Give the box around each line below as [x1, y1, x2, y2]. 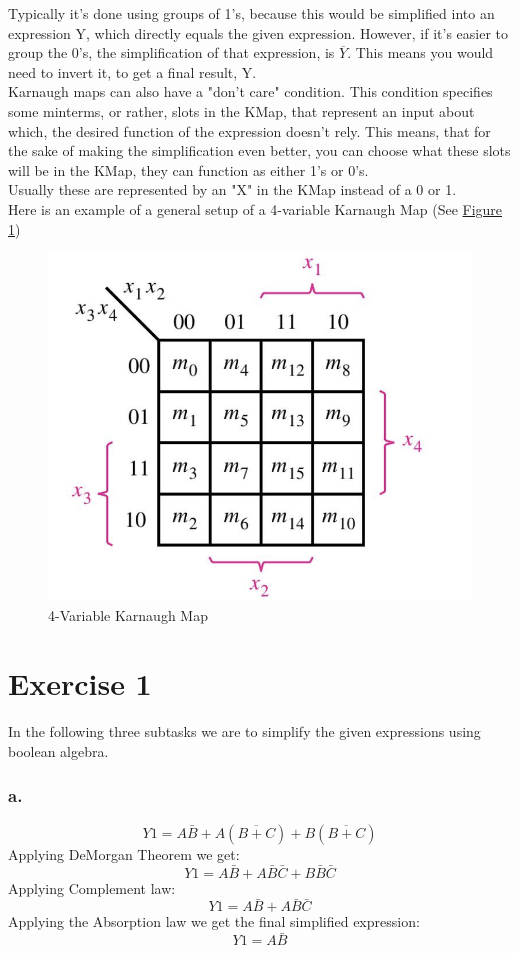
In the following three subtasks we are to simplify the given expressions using [8, 721, 481, 742]
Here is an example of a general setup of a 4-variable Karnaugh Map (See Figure [8, 198, 503, 219]
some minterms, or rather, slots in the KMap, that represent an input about [8, 100, 475, 121]
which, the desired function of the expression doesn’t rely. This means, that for [8, 120, 491, 141]
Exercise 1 [8, 663, 152, 704]
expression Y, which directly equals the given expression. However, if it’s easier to [8, 22, 509, 43]
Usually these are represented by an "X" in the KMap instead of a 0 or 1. [8, 179, 457, 200]
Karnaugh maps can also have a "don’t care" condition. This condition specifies [8, 81, 493, 102]
